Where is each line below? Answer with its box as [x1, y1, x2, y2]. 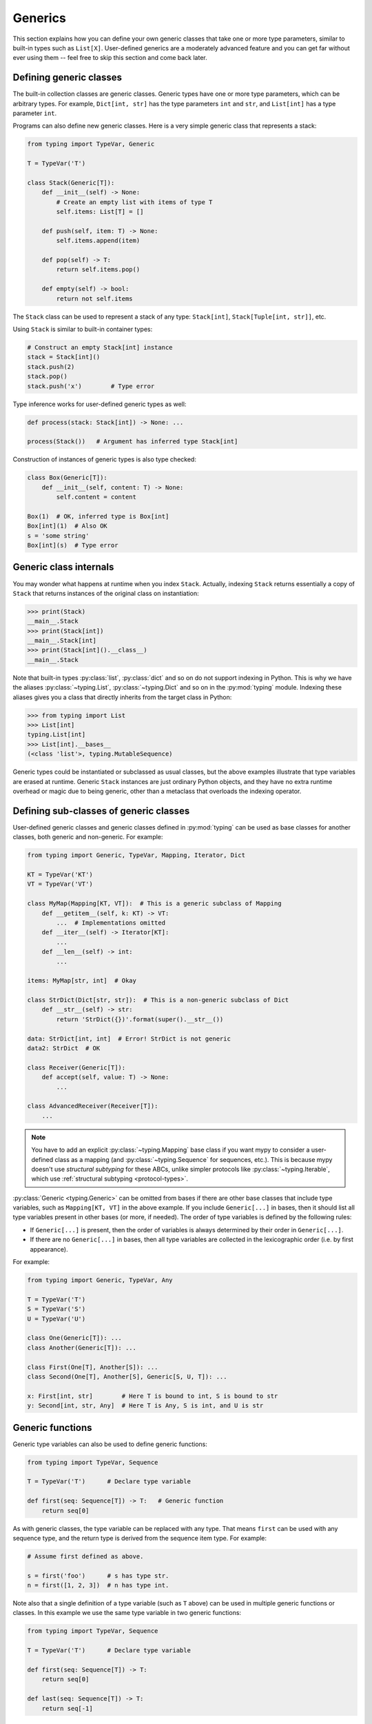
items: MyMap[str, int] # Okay [27, 976, 137, 985]
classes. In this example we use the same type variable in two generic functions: [12, 1609, 241, 1617]
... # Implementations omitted [56, 919, 165, 927]
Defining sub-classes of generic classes [12, 805, 190, 816]
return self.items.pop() [56, 265, 141, 274]
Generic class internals [12, 561, 114, 573]
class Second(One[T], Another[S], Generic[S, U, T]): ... [27, 1372, 227, 1381]
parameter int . [12, 109, 57, 117]
